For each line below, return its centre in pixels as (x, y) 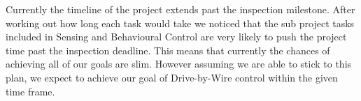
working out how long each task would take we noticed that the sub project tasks (180, 23)
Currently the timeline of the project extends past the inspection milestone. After (180, 9)
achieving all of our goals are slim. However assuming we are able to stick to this (179, 64)
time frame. (30, 91)
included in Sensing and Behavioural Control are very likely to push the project (176, 37)
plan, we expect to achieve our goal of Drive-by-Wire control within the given (172, 77)
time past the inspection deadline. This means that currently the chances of (168, 50)
